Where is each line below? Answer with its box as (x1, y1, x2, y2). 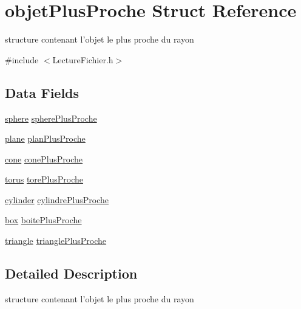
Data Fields (5, 83, 79, 102)
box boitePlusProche (5, 214, 82, 226)
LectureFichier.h (52, 53, 113, 66)
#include (5, 53, 39, 66)
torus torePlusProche (5, 173, 84, 186)
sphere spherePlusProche (5, 111, 97, 124)
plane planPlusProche (5, 132, 86, 145)
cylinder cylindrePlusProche (5, 193, 109, 206)
